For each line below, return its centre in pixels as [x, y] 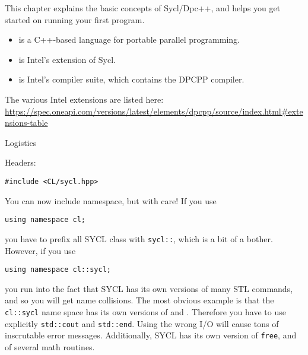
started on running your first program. [75, 19]
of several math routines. [50, 346]
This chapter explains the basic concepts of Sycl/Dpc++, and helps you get [143, 8]
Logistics [21, 142]
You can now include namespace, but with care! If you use [111, 200]
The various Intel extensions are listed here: [84, 99]
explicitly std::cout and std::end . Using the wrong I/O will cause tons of [142, 323]
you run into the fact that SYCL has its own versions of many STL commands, [149, 288]
